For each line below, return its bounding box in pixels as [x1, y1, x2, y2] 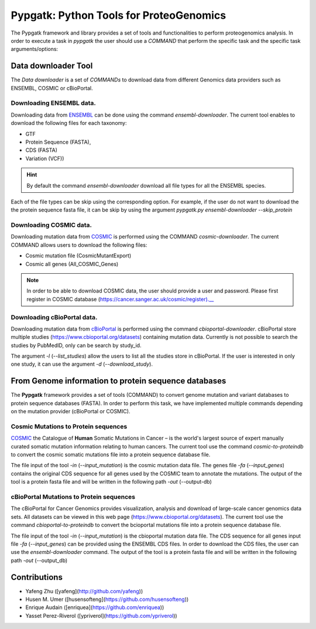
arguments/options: [11, 46, 59, 53]
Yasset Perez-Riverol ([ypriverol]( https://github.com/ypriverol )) [25, 612, 178, 619]
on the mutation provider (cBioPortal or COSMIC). [11, 408, 130, 415]
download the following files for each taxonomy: [11, 120, 127, 127]
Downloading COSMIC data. [11, 221, 92, 229]
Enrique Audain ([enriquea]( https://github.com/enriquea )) [25, 604, 164, 611]
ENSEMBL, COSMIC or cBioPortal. [11, 84, 93, 91]
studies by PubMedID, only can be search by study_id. [11, 342, 142, 349]
